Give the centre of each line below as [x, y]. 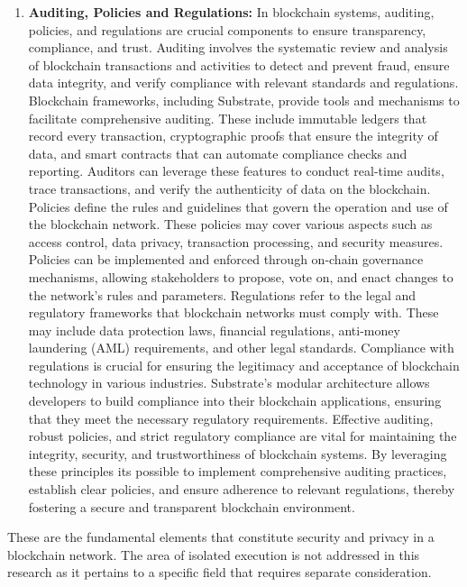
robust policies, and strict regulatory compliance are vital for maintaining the [243, 436]
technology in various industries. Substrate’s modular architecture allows [229, 383]
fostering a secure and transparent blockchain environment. [192, 506]
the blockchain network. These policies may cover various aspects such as [230, 224]
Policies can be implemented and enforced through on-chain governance [226, 259]
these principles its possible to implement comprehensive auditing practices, [238, 471]
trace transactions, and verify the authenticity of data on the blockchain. [229, 188]
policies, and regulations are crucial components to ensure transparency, [227, 29]
